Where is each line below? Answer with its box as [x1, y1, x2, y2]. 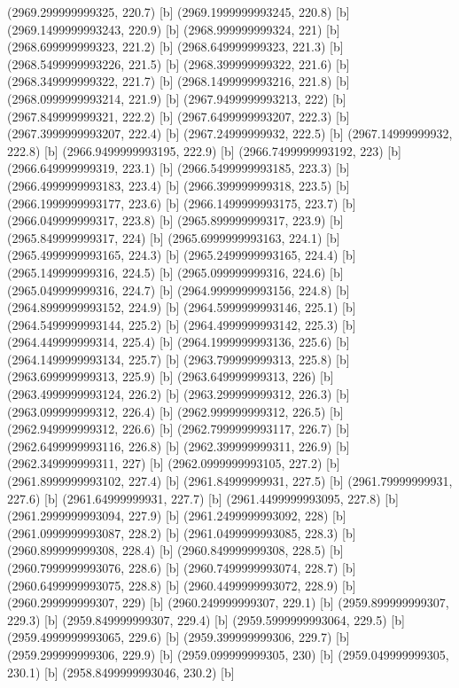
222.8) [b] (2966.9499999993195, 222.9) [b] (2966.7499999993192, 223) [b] [7, 141, 401, 160]
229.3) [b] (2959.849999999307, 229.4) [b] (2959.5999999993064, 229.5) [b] [7, 610, 405, 629]
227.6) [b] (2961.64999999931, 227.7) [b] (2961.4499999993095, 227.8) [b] [7, 489, 399, 507]
